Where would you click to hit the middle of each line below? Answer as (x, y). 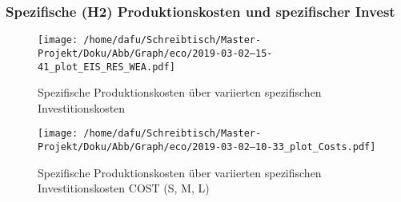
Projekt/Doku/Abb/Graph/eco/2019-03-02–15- (155, 53)
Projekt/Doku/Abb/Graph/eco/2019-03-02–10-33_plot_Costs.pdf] (207, 147)
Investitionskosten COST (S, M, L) (124, 188)
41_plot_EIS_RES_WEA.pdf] (106, 67)
